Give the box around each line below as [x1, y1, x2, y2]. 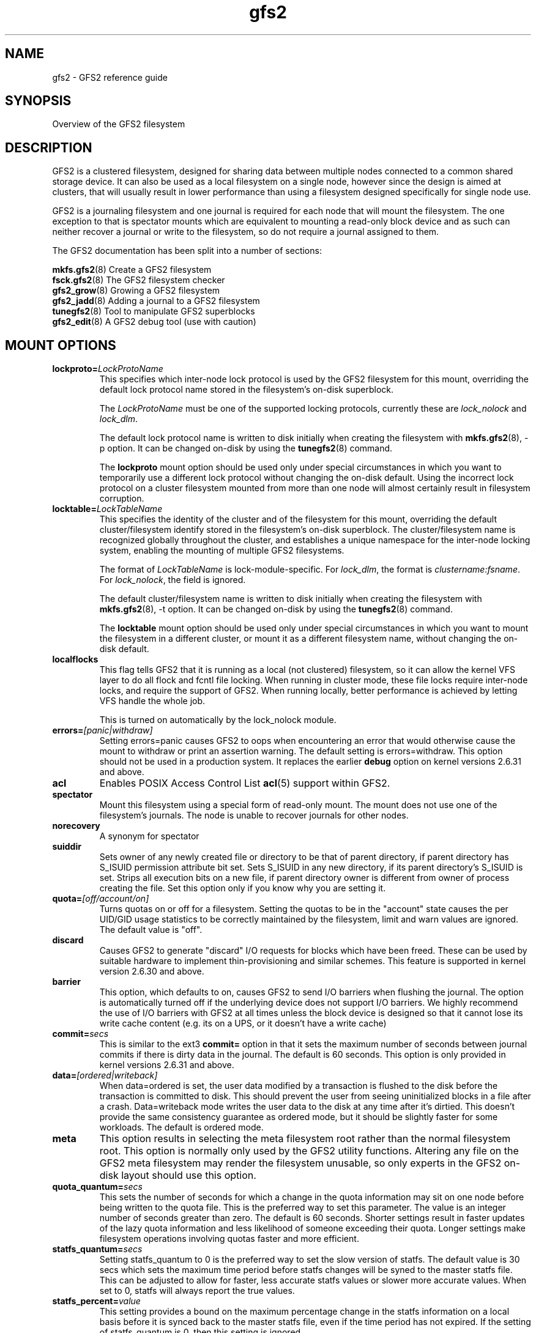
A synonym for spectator [99, 831, 199, 842]
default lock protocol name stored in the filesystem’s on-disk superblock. [99, 384, 394, 395]
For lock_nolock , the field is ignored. [99, 574, 246, 585]
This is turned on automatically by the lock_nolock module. [99, 715, 337, 726]
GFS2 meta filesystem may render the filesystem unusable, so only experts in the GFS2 [99, 1157, 502, 1170]
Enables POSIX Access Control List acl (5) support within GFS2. [99, 777, 390, 790]
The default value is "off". [99, 924, 203, 935]
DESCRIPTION [5, 139, 92, 155]
